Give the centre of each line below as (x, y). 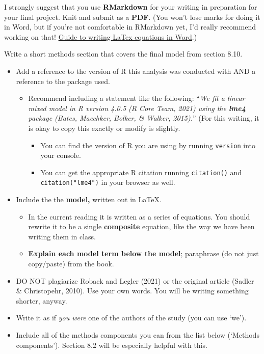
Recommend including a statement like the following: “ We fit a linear (137, 98)
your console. (61, 155)
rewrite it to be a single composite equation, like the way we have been (141, 226)
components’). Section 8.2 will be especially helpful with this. (112, 345)
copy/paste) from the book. (71, 264)
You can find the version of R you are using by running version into (148, 145)
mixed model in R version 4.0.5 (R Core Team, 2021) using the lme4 (137, 108)
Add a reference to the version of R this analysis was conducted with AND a (136, 71)
